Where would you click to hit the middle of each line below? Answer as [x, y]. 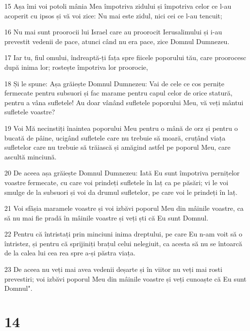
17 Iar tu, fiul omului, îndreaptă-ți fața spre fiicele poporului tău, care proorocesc [125, 57]
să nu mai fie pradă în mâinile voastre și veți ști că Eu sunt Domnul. [107, 217]
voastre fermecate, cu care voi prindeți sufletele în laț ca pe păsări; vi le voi [117, 182]
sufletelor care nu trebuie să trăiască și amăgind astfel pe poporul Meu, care [117, 147]
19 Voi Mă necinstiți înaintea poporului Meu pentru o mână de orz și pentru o [121, 128]
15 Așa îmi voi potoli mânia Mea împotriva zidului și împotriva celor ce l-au [118, 6]
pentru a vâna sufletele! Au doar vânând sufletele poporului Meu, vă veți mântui [124, 102]
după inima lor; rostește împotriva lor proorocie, [76, 67]
